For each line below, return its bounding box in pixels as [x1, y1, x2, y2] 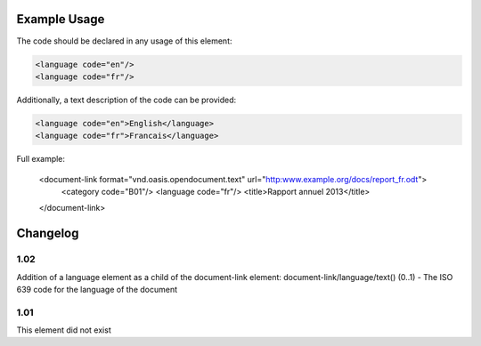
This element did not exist [16, 325, 111, 335]
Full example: [16, 154, 66, 165]
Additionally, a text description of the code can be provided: [16, 94, 237, 105]
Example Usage [16, 12, 105, 27]
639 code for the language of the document [16, 284, 178, 294]
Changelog [16, 226, 79, 241]
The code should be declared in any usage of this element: [16, 36, 232, 46]
